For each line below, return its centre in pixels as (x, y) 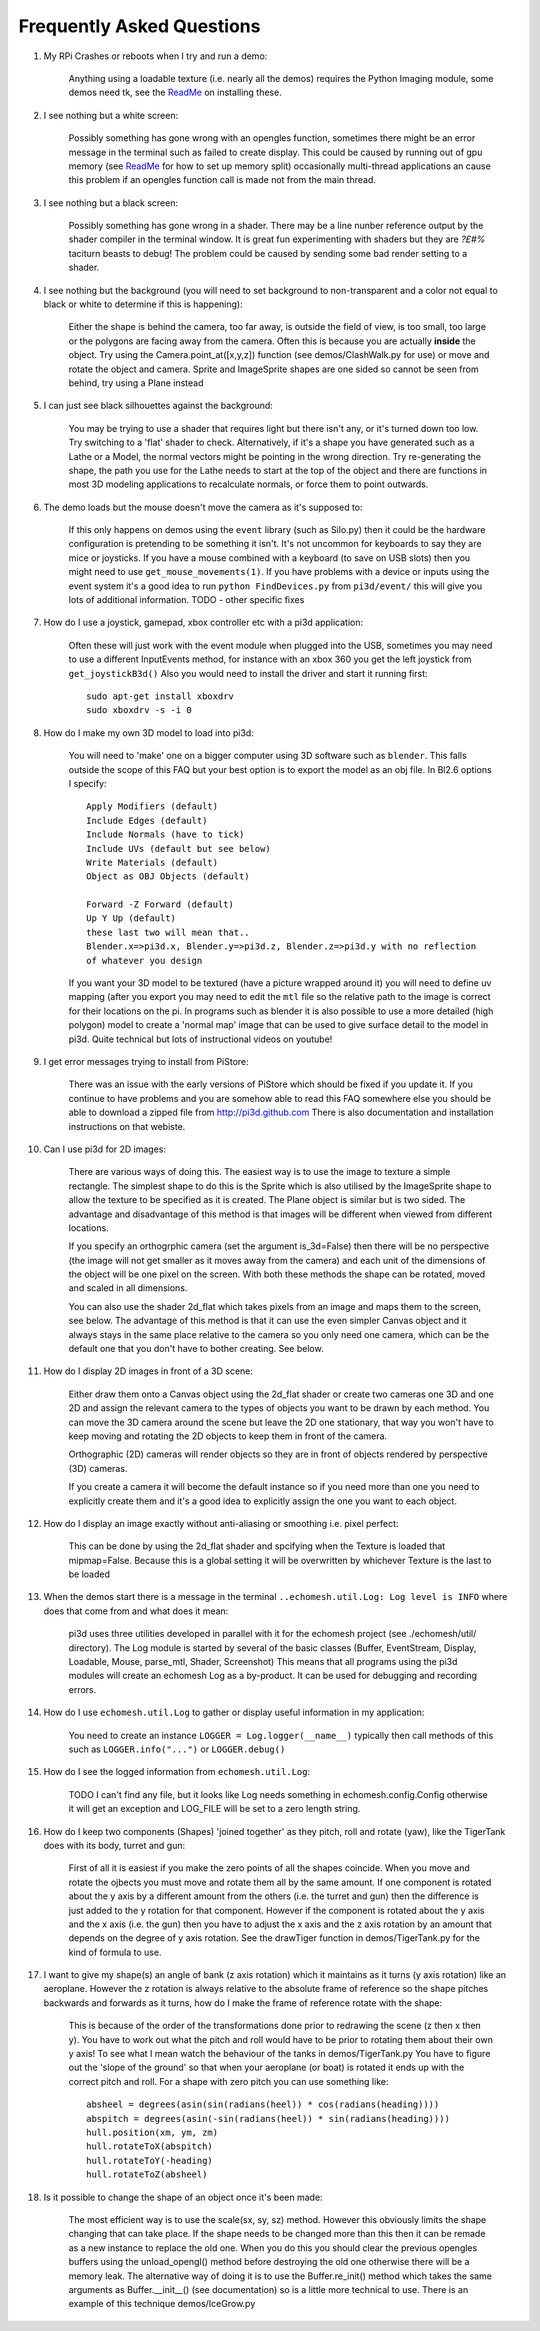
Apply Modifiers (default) (152, 806)
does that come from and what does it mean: (136, 1611)
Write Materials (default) (152, 862)
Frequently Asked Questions (139, 26)
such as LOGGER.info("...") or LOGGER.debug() (177, 1749)
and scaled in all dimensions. (128, 1288)
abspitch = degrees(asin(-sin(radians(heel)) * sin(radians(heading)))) (268, 2118)
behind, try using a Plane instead (136, 382)
